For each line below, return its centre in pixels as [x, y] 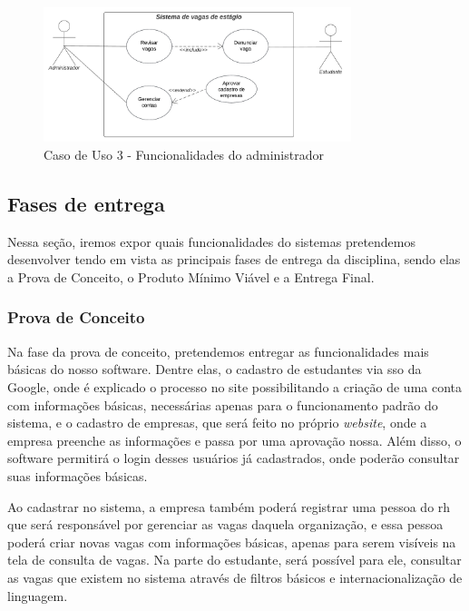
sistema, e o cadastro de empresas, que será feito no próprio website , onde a [217, 423]
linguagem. [38, 595]
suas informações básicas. [78, 475]
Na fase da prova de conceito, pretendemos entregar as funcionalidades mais [218, 351]
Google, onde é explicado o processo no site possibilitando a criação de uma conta [235, 386]
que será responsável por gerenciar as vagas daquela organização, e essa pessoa [225, 524]
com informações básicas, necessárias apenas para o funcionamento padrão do [223, 404]
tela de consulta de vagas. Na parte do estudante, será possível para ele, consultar [234, 560]
